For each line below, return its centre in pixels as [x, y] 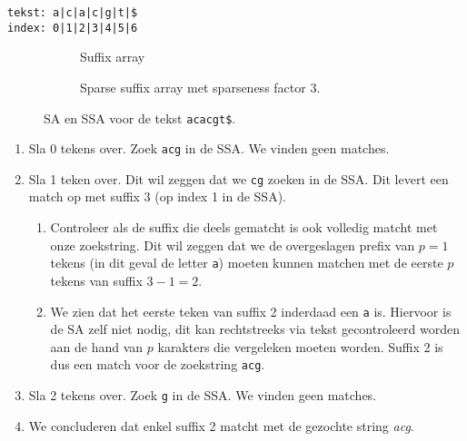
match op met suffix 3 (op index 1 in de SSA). [157, 196]
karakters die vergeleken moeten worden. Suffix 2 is [300, 346]
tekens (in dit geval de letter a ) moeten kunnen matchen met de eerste [247, 263]
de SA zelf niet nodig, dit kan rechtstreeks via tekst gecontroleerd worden [255, 329]
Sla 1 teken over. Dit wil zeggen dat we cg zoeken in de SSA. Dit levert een [238, 178]
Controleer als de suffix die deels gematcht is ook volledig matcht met [244, 227]
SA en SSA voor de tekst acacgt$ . [140, 118]
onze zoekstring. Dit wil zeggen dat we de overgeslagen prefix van [233, 245]
